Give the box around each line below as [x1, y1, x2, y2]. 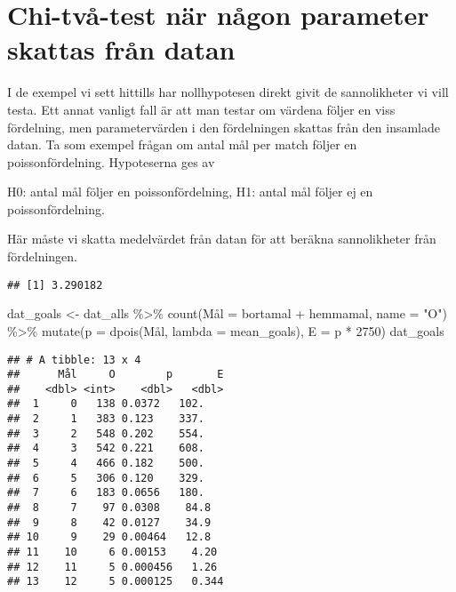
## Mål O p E [7, 368, 224, 381]
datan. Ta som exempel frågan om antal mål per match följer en [7, 135, 357, 154]
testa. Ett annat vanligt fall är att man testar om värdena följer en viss [7, 100, 396, 118]
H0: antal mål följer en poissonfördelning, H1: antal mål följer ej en [7, 182, 373, 201]
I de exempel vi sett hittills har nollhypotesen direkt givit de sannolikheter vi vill [7, 83, 449, 101]
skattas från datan [7, 31, 236, 68]
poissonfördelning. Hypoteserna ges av [7, 152, 215, 171]
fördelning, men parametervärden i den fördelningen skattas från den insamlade [7, 117, 441, 136]
